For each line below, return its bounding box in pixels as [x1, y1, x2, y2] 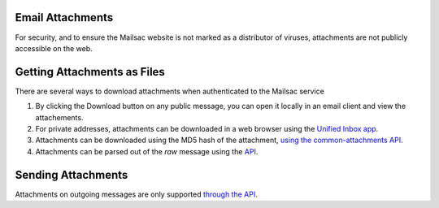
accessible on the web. [15, 43, 93, 53]
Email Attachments [15, 11, 114, 24]
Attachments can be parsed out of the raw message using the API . [35, 146, 259, 156]
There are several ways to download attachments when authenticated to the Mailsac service [15, 86, 324, 96]
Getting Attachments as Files [15, 65, 166, 79]
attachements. [35, 112, 84, 122]
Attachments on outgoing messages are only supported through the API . [15, 189, 258, 199]
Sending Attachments [15, 167, 128, 182]
